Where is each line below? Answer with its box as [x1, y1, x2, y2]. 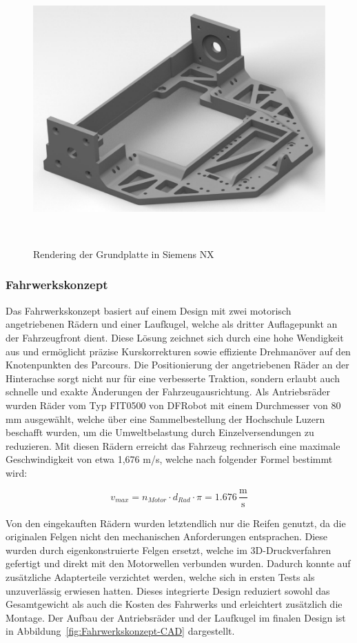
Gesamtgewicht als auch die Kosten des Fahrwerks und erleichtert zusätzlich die [6, 597, 343, 611]
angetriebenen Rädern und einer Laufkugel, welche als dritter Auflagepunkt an [6, 317, 338, 331]
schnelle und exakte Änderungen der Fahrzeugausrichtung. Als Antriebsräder [6, 384, 330, 399]
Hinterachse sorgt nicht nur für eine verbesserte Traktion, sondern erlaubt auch [6, 370, 340, 385]
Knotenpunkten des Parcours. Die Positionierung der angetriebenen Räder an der [6, 357, 349, 372]
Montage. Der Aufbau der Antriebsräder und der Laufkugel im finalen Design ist [6, 610, 346, 624]
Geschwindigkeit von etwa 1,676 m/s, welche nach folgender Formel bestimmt [6, 452, 333, 466]
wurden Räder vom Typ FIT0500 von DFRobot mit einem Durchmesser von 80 [6, 397, 341, 412]
